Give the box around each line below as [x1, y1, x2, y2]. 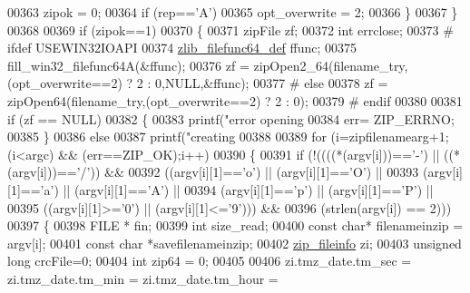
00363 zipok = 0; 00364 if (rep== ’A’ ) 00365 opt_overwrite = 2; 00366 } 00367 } [7, 3, 458, 21]
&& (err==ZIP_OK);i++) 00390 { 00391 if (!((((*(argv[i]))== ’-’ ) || [58, 144, 440, 163]
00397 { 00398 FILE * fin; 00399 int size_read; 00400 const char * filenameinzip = [7, 216, 464, 235]
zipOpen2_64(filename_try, [253, 55, 408, 74]
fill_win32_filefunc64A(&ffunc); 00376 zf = [7, 55, 250, 74]
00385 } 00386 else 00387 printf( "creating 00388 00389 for [7, 127, 327, 146]
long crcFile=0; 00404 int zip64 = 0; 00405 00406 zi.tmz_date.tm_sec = [7, 251, 412, 270]
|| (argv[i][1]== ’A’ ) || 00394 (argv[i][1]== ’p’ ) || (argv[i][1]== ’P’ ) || [63, 180, 434, 199]
